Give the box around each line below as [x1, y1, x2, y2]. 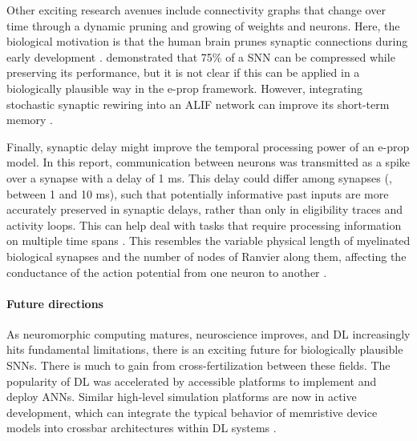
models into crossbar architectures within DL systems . [6, 419, 277, 436]
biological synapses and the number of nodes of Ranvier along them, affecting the [6, 247, 407, 264]
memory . [6, 111, 53, 128]
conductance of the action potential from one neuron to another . [6, 263, 327, 280]
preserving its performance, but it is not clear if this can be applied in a [6, 64, 360, 81]
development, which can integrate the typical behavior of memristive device [6, 403, 378, 420]
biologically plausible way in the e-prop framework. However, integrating [6, 79, 363, 96]
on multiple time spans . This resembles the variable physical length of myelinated [6, 232, 411, 249]
